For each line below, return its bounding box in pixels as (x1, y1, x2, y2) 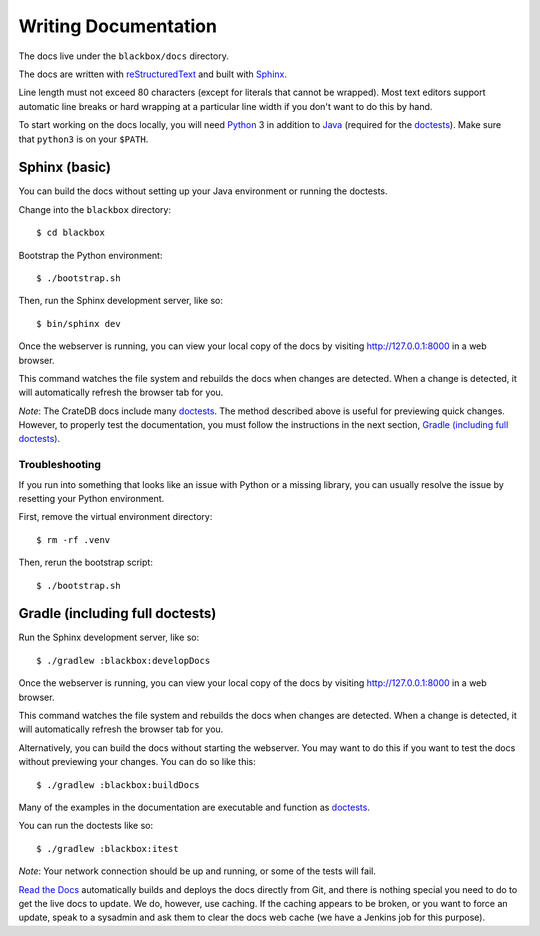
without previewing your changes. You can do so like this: (18, 756, 256, 768)
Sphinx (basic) (18, 159, 112, 176)
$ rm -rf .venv (36, 534, 111, 545)
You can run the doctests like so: (18, 820, 154, 832)
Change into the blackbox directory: (18, 203, 172, 215)
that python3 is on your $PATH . (18, 133, 149, 145)
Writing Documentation (18, 15, 217, 37)
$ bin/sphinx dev (36, 318, 121, 329)
